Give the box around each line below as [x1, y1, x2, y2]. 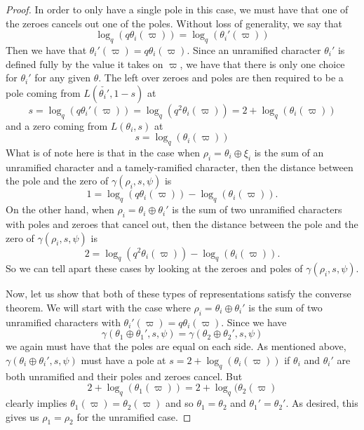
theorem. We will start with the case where [6, 300, 191, 314]
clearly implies [6, 396, 67, 410]
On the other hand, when [6, 202, 114, 217]
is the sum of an [254, 145, 324, 159]
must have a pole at [81, 352, 166, 367]
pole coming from [6, 85, 81, 100]
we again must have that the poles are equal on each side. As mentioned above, [6, 339, 346, 354]
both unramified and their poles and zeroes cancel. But [6, 368, 243, 383]
